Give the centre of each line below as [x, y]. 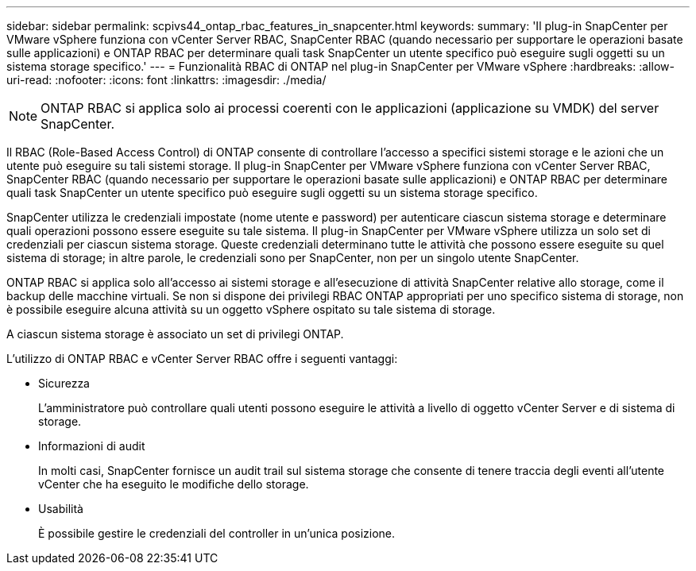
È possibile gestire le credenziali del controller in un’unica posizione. [217, 533]
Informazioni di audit [92, 446]
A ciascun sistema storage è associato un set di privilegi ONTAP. [175, 334]
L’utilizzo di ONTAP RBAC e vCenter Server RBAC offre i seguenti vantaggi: [202, 359]
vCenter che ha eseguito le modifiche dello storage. [174, 484]
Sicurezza [64, 383]
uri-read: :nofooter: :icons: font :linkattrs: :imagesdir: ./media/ [166, 80]
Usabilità [61, 509]
